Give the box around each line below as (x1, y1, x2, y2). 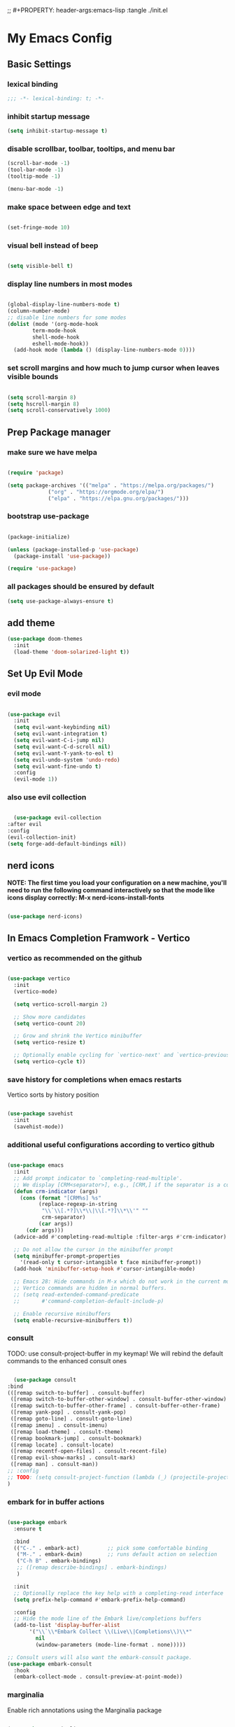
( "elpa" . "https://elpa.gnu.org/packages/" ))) (48, 495, 190, 502)
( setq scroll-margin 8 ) (7, 394, 77, 401)
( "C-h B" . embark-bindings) (16, 1558, 101, 1565)
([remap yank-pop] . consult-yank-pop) (10, 1409, 127, 1416)
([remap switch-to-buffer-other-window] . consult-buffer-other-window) (10, 1395, 227, 1403)
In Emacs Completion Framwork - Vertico (7, 932, 190, 944)
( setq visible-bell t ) (7, 262, 73, 270)
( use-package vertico (7, 975, 71, 982)
